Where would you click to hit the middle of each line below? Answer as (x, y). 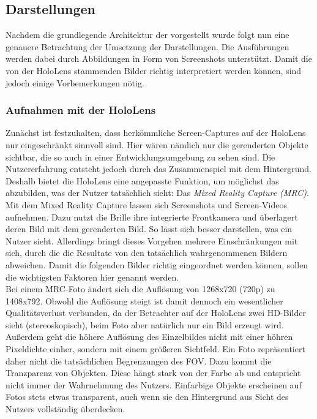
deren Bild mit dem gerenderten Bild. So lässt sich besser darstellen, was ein (149, 229)
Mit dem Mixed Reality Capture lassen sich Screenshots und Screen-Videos (147, 204)
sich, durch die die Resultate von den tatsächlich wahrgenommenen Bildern (147, 253)
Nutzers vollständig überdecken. (65, 409)
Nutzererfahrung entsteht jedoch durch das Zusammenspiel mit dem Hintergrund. (158, 169)
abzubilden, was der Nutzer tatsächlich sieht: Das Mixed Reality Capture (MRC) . (157, 193)
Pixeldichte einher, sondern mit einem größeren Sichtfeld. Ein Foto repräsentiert (155, 349)
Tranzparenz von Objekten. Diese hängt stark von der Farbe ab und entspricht (153, 373)
